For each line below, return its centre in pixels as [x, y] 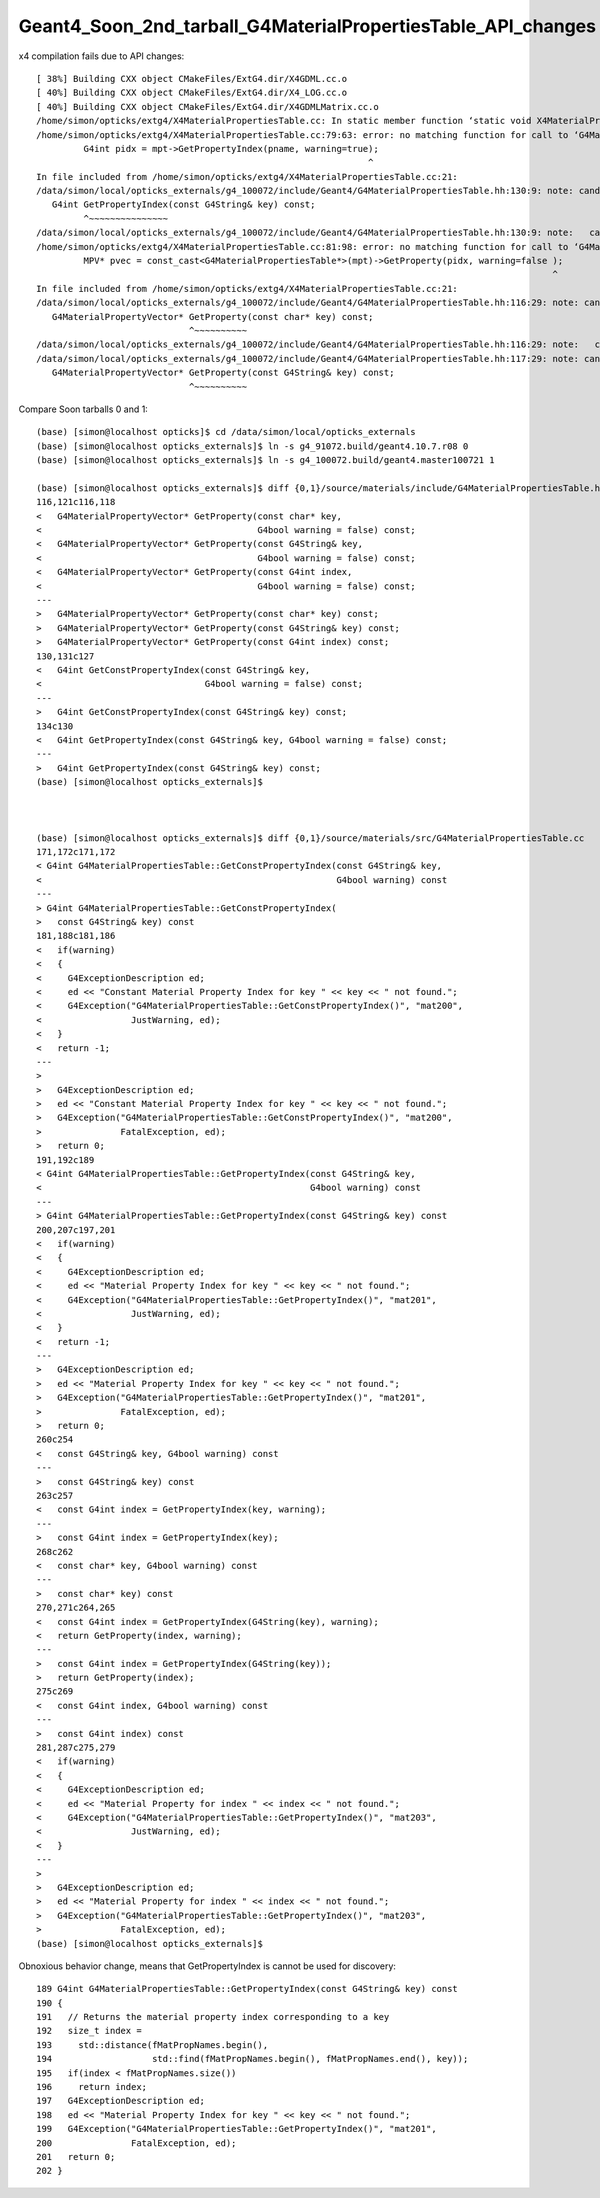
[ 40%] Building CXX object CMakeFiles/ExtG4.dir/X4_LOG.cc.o [192, 93]
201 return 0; [76, 2156]
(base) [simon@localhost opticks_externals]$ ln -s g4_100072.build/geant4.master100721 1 [265, 460]
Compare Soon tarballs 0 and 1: [83, 409]
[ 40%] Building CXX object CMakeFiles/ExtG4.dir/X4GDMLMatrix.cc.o [207, 106]
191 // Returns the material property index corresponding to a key [213, 2017]
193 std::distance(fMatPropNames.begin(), [152, 2044]
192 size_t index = [89, 2031]
